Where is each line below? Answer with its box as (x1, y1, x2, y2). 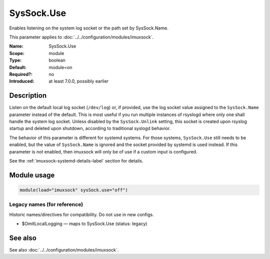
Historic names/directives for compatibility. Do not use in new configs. (9, 211, 154, 217)
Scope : (9, 50, 24, 56)
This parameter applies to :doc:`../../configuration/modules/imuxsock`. (9, 34, 154, 40)
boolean (48, 57, 66, 63)
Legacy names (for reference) (9, 201, 83, 208)
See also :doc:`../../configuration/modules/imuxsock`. (9, 246, 119, 252)
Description (9, 91, 47, 100)
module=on (48, 64, 72, 70)
